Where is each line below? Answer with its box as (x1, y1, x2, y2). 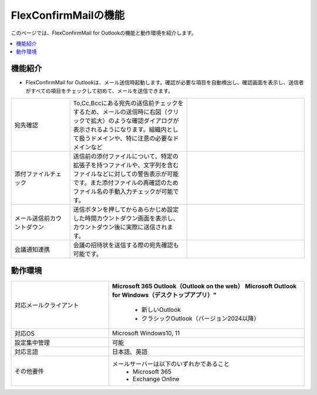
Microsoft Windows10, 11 (112, 329, 180, 337)
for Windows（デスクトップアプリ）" (112, 291, 217, 299)
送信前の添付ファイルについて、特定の (73, 153, 179, 161)
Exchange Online (132, 374, 180, 383)
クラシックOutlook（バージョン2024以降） (141, 314, 260, 322)
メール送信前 (14, 214, 50, 222)
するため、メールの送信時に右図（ (73, 108, 167, 116)
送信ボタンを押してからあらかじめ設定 (73, 205, 179, 214)
